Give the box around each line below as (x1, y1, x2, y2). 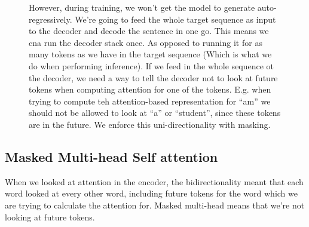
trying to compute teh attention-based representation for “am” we (29, 94, 271, 107)
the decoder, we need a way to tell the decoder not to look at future (29, 71, 278, 84)
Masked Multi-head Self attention (5, 147, 218, 165)
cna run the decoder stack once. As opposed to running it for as (29, 36, 262, 48)
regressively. (29, 13, 72, 25)
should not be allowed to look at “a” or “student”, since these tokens (29, 106, 281, 119)
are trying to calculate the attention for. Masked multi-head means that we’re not (5, 198, 305, 211)
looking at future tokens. (5, 210, 95, 223)
